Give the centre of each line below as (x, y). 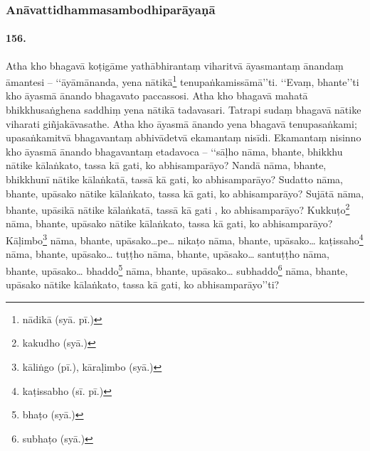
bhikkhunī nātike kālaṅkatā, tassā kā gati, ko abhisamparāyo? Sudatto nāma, (174, 179)
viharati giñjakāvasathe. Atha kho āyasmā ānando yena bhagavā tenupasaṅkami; (181, 123)
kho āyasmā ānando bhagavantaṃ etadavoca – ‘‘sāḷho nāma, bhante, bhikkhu (174, 151)
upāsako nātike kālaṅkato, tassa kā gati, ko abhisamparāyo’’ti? (143, 284)
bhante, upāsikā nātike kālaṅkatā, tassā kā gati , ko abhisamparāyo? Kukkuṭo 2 (178, 208)
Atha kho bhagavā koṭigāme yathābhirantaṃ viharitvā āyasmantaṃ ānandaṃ (175, 65)
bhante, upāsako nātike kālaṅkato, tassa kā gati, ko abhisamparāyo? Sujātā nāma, (185, 193)
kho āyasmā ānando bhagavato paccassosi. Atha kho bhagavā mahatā (157, 96)
